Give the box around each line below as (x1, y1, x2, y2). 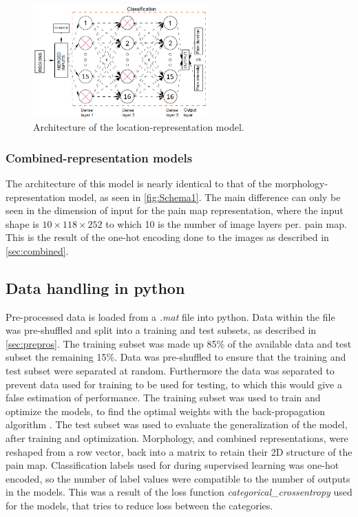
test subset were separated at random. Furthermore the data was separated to (6, 363, 335, 378)
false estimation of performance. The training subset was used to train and (6, 390, 321, 405)
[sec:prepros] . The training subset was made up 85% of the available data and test (6, 336, 352, 350)
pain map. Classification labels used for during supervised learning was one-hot (6, 458, 339, 472)
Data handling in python (6, 277, 185, 298)
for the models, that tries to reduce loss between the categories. (6, 498, 273, 513)
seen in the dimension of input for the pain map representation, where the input (6, 203, 344, 218)
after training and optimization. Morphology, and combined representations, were (6, 431, 348, 445)
